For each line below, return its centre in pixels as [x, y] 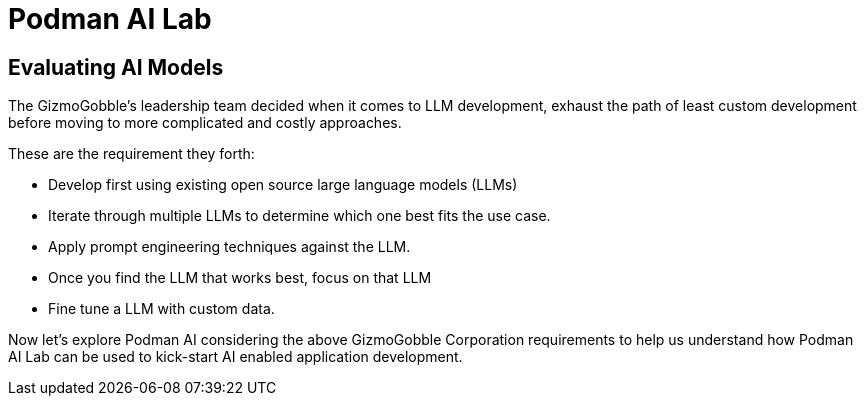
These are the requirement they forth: [131, 154]
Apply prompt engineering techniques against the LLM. [229, 247]
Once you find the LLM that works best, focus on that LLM [240, 278]
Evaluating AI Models [116, 67]
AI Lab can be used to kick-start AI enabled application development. [235, 357]
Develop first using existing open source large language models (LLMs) [283, 185]
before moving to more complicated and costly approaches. [205, 123]
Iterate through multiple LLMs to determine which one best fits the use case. [299, 216]
